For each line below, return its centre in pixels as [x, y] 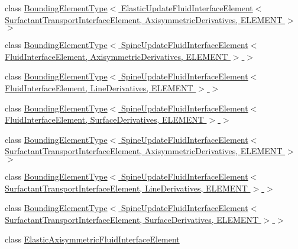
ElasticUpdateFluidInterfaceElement [187, 8]
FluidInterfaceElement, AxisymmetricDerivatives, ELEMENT [116, 56]
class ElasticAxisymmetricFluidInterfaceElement [92, 239]
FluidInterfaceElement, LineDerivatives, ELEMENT [99, 87]
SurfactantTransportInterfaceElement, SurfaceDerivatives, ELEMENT [132, 219]
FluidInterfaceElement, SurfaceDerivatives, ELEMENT [104, 119]
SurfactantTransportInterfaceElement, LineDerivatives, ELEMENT [126, 188]
